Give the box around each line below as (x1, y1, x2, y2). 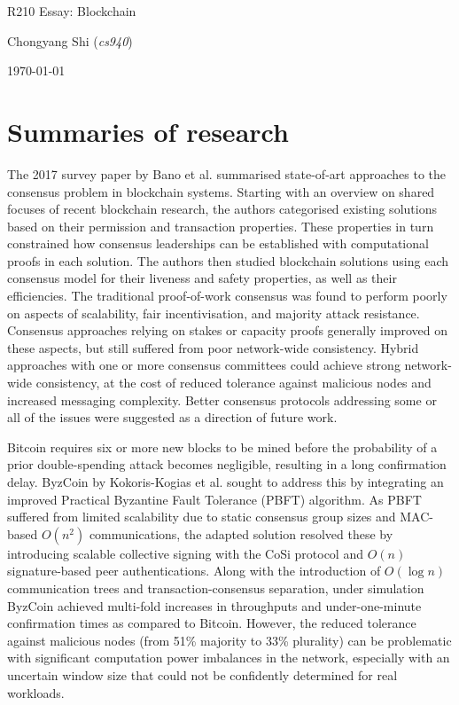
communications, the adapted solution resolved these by (89, 524, 393, 543)
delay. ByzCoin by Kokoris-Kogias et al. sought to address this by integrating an (7, 473, 444, 490)
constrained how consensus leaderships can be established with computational (7, 234, 429, 253)
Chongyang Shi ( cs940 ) (7, 31, 133, 50)
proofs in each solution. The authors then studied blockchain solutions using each (7, 251, 449, 270)
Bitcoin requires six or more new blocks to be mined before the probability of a (7, 437, 438, 456)
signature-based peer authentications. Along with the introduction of (7, 561, 381, 580)
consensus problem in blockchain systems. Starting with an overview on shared (7, 182, 435, 200)
